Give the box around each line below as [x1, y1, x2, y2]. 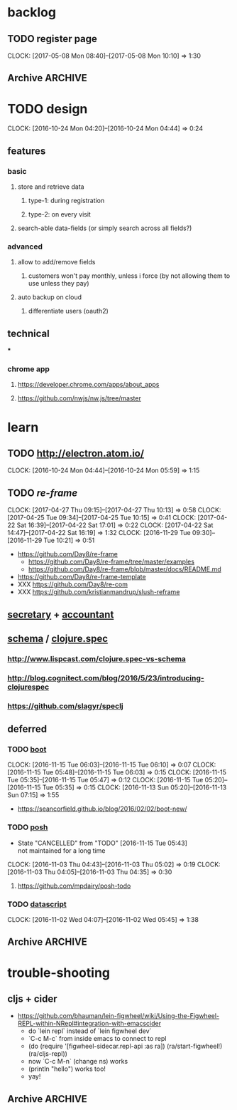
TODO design [7, 100, 88, 117]
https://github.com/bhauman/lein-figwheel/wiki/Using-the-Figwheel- [17, 1012, 220, 1020]
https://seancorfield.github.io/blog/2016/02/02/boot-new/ [17, 804, 187, 813]
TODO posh [7, 822, 48, 832]
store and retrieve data [17, 182, 84, 191]
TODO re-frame [7, 487, 78, 499]
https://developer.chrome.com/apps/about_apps [17, 380, 160, 389]
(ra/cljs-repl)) [28, 1049, 67, 1058]
